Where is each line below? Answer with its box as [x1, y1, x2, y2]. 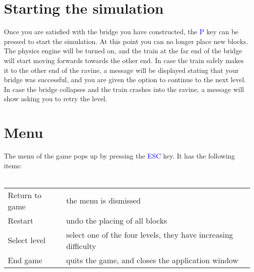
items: [4, 160, 22, 170]
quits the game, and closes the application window [66, 254, 238, 266]
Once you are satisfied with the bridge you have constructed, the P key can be [4, 26, 239, 37]
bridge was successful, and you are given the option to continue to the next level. [4, 74, 246, 85]
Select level [8, 234, 46, 246]
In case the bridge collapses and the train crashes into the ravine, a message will [4, 84, 244, 94]
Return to [8, 189, 42, 201]
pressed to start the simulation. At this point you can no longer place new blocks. [4, 36, 248, 46]
